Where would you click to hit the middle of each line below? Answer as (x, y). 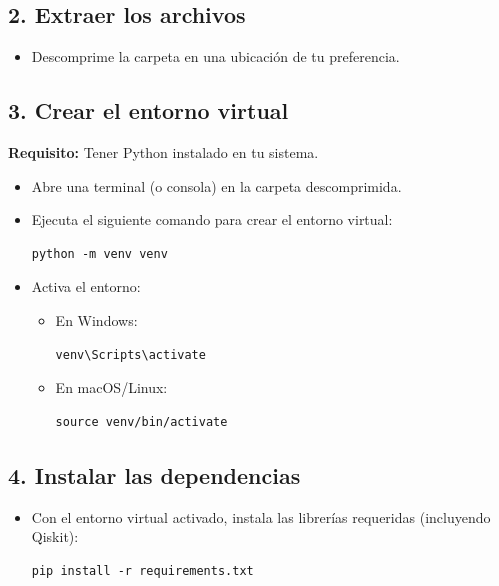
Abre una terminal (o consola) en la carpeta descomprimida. (216, 185)
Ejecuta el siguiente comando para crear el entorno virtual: (212, 219)
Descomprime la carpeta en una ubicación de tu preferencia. (215, 56)
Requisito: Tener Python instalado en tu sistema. (163, 152)
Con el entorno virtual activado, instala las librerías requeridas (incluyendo (261, 516)
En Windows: (96, 319)
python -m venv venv (99, 253)
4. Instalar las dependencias (154, 474)
